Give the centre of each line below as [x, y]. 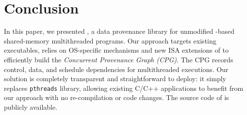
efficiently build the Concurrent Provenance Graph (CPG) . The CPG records [119, 59]
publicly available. [31, 107]
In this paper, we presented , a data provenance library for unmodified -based [119, 31]
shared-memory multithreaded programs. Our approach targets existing [110, 40]
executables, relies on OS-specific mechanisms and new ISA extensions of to [116, 50]
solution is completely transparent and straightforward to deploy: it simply [115, 79]
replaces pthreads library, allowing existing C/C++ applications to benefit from [124, 88]
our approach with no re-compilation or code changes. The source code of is [116, 97]
